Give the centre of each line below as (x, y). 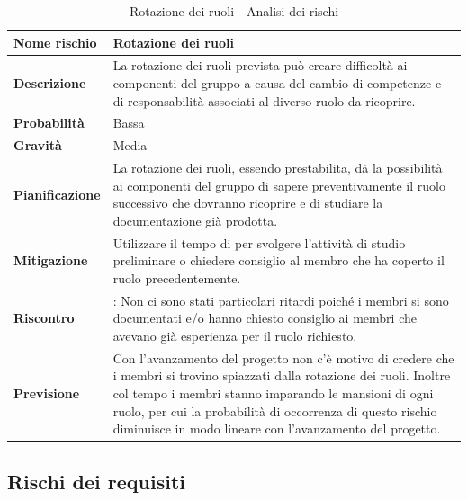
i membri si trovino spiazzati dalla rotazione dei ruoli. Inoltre (282, 375)
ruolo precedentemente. (177, 277)
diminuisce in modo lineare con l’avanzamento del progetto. (277, 429)
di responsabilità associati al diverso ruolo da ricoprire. (264, 100)
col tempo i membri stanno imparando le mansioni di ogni (273, 393)
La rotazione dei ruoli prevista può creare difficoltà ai (260, 65)
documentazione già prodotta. (195, 220)
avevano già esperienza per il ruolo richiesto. (235, 335)
